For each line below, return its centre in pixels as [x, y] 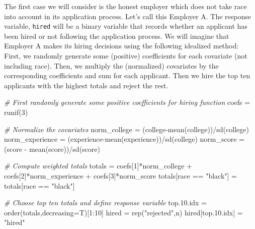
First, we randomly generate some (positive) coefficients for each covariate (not [126, 56]
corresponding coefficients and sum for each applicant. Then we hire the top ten [127, 75]
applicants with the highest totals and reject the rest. [86, 85]
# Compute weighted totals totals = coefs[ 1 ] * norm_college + [98, 166]
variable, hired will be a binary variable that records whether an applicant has [126, 26]
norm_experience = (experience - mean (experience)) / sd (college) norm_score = [124, 139]
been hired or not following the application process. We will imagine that [117, 36]
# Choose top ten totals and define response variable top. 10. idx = [106, 203]
